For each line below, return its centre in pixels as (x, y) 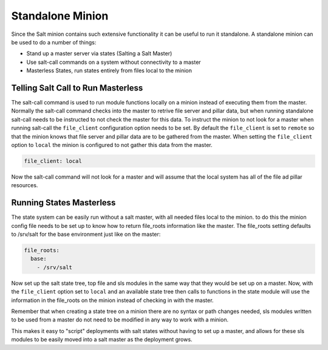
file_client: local (53, 161)
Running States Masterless (63, 203)
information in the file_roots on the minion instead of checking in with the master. (112, 300)
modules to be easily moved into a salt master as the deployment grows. (102, 340)
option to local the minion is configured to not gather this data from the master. (112, 145)
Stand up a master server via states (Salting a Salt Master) (99, 53)
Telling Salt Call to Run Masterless (77, 88)
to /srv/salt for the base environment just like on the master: (86, 235)
